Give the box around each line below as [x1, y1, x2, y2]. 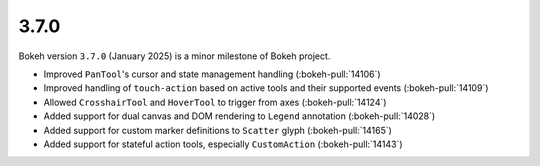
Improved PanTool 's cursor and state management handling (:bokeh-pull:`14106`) [43, 68, 381, 80]
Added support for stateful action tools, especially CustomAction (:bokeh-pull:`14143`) [43, 138, 404, 150]
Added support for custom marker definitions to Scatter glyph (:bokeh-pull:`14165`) [43, 124, 392, 136]
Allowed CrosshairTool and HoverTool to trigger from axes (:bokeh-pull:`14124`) [43, 96, 387, 108]
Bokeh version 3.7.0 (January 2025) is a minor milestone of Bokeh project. [18, 50, 331, 62]
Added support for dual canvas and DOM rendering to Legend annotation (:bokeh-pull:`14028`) [43, 110, 436, 122]
